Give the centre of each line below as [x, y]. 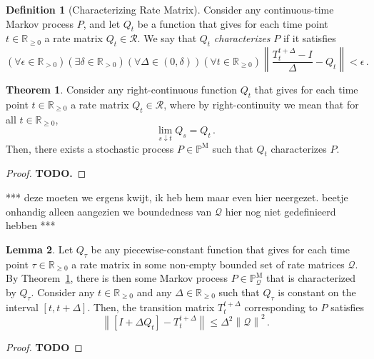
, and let [102, 23]
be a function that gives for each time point [233, 23]
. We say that [167, 38]
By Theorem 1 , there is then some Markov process [117, 278]
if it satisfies [309, 38]
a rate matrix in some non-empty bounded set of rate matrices [208, 264]
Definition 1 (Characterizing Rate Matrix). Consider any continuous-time [170, 9]
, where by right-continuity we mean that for [261, 104]
